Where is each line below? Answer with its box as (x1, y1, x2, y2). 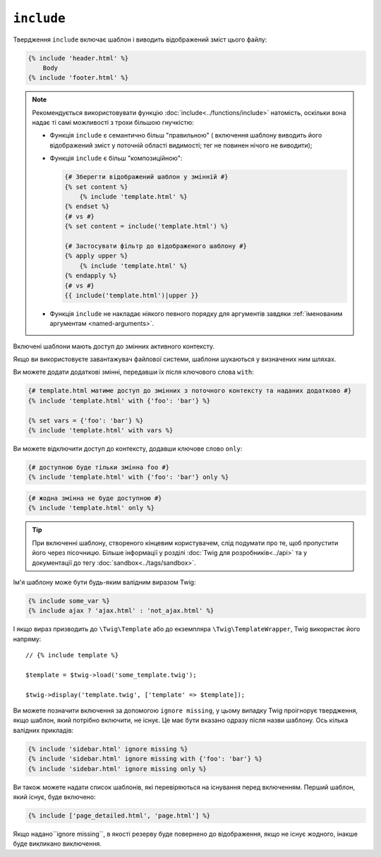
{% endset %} (64, 202, 109, 211)
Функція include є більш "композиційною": (49, 154, 183, 162)
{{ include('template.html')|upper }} (64, 291, 199, 299)
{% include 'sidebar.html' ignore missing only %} (28, 765, 207, 772)
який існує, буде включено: (13, 792, 96, 801)
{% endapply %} (64, 272, 117, 280)
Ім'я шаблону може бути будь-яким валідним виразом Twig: (13, 578, 196, 586)
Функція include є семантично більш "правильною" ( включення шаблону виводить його (49, 131, 322, 140)
